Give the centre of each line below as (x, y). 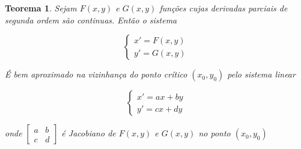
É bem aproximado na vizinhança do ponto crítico (96, 74)
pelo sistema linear (261, 74)
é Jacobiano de (89, 133)
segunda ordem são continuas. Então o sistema (91, 20)
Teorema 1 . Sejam (41, 8)
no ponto (214, 133)
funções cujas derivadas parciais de (223, 8)
